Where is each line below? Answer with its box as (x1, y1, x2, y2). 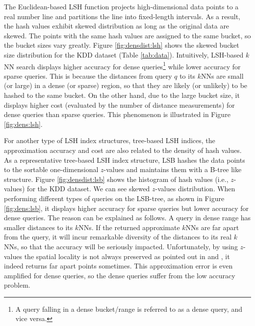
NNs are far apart (185, 222, 239, 232)
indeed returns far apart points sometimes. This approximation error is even (4, 261, 233, 271)
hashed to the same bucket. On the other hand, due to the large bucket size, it (4, 90, 240, 100)
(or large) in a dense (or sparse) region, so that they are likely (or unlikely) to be (4, 80, 248, 90)
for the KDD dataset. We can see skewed (27, 183, 150, 194)
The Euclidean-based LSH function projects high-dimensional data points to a (4, 1, 239, 11)
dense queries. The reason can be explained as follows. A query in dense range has (4, 212, 251, 223)
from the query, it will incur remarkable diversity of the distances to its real (4, 232, 232, 242)
